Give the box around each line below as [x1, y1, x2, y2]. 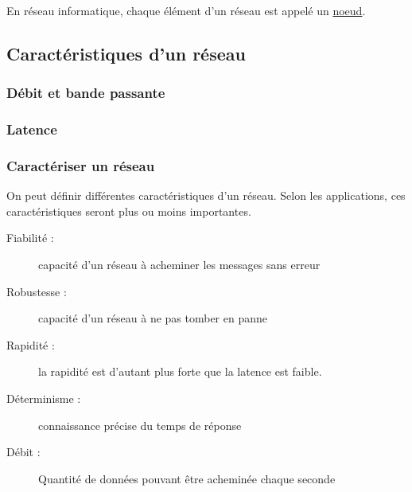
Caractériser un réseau [6, 155, 155, 175]
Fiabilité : [6, 229, 54, 246]
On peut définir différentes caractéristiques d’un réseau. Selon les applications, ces [6, 187, 406, 204]
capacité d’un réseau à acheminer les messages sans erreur [38, 256, 321, 273]
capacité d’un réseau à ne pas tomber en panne [38, 310, 267, 326]
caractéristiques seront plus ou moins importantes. [6, 202, 251, 219]
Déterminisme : [6, 390, 81, 407]
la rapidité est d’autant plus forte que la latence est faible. [38, 363, 322, 380]
